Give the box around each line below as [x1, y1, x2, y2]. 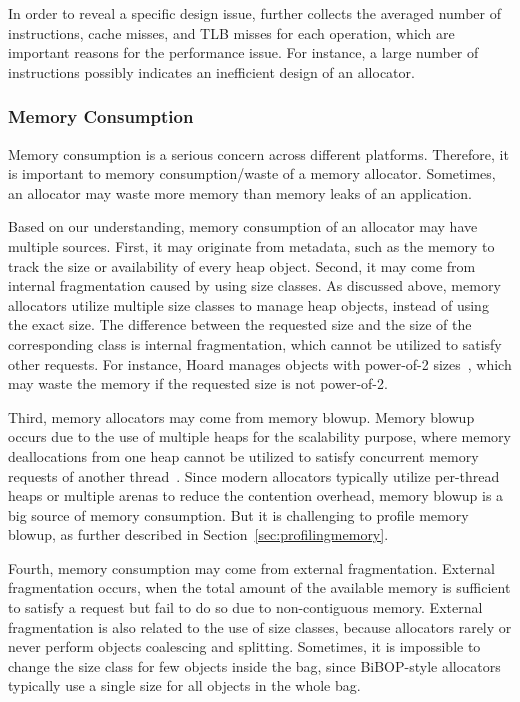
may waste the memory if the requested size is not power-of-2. [8, 373, 388, 394]
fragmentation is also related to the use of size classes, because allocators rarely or [8, 616, 512, 637]
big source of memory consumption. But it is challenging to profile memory [8, 504, 469, 525]
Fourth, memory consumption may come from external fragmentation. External [8, 557, 495, 578]
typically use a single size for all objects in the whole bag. [8, 675, 361, 696]
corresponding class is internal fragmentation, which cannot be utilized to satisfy [8, 333, 502, 354]
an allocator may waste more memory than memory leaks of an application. [8, 182, 472, 203]
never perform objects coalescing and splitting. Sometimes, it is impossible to [8, 636, 481, 657]
